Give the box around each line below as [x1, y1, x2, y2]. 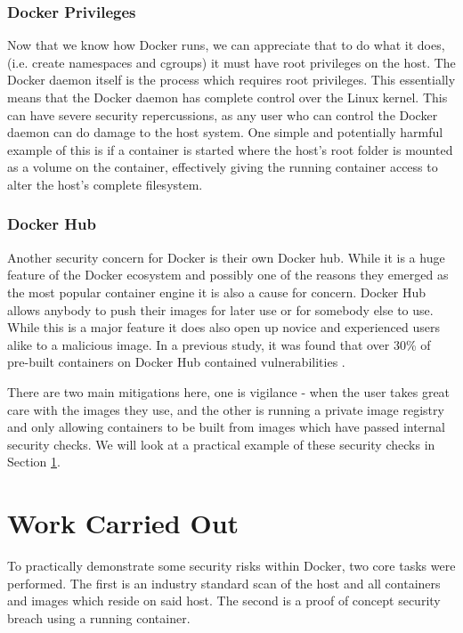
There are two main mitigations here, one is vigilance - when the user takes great [7, 382, 451, 401]
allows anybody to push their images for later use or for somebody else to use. [7, 300, 434, 319]
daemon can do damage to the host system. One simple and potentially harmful [7, 123, 443, 142]
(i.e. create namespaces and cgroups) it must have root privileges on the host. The [7, 53, 456, 71]
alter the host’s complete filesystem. [7, 174, 203, 193]
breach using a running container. [7, 608, 191, 627]
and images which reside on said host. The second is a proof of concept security [7, 591, 441, 610]
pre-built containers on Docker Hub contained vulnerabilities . [7, 353, 345, 371]
